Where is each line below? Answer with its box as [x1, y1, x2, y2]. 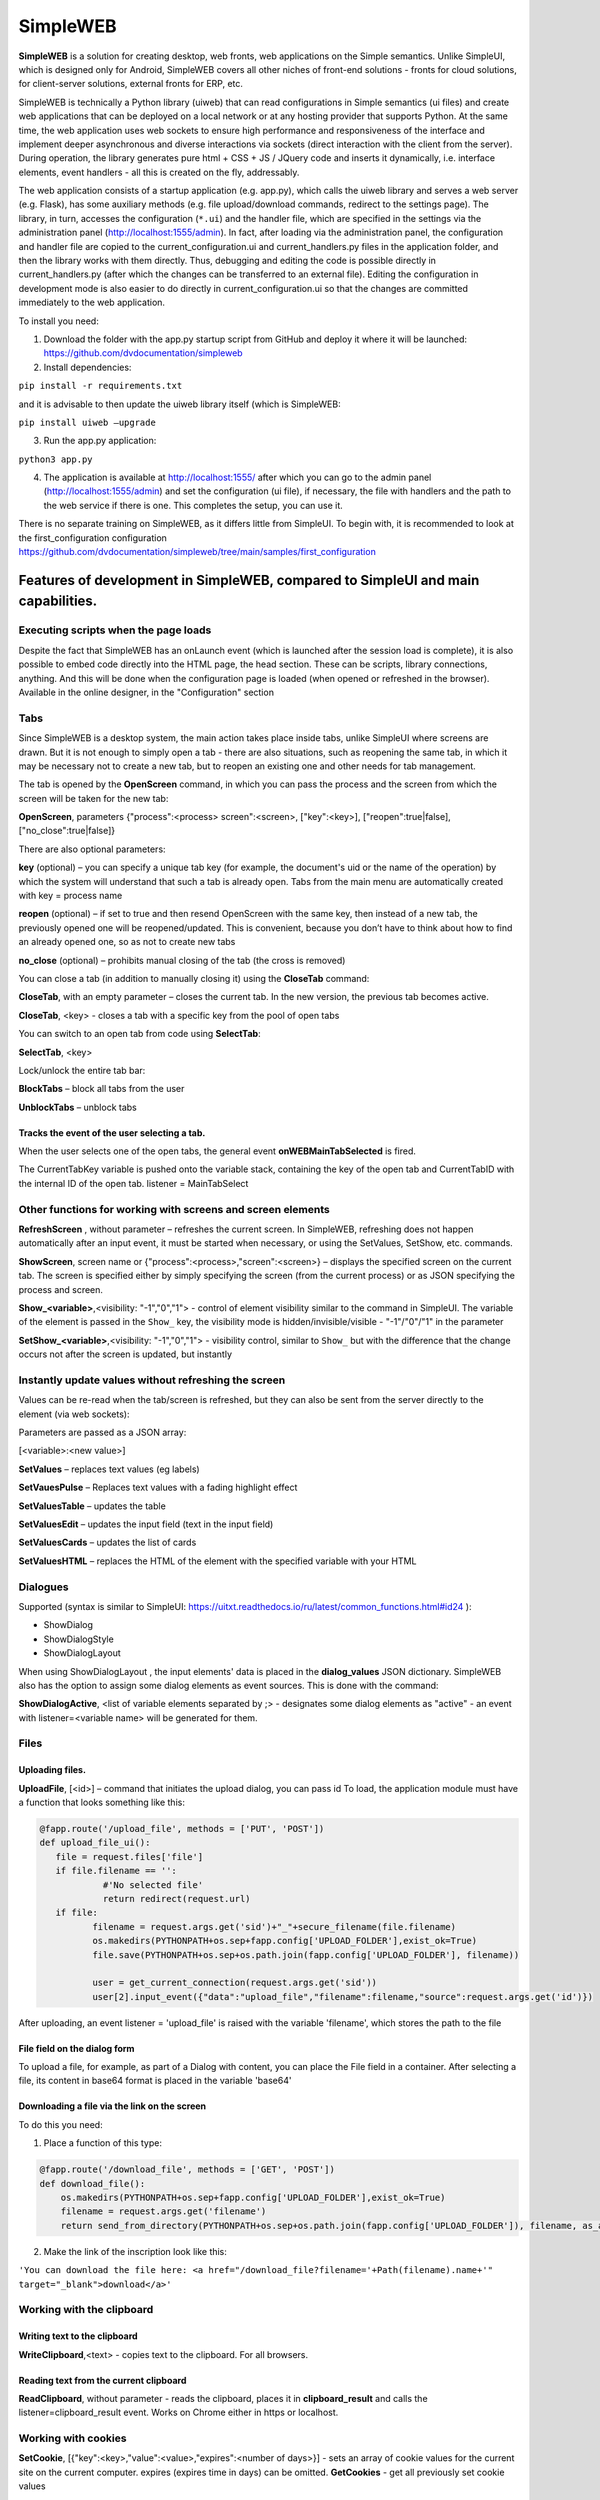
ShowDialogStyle [43, 1633, 114, 1645]
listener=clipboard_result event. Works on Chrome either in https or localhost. [18, 2406, 339, 2419]
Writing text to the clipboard [18, 2330, 139, 2342]
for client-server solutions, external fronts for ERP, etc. [18, 78, 244, 90]
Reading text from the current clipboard [18, 2374, 187, 2386]
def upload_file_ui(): [39, 1837, 151, 1849]
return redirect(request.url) [102, 1893, 251, 1904]
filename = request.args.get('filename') [60, 2206, 267, 2217]
